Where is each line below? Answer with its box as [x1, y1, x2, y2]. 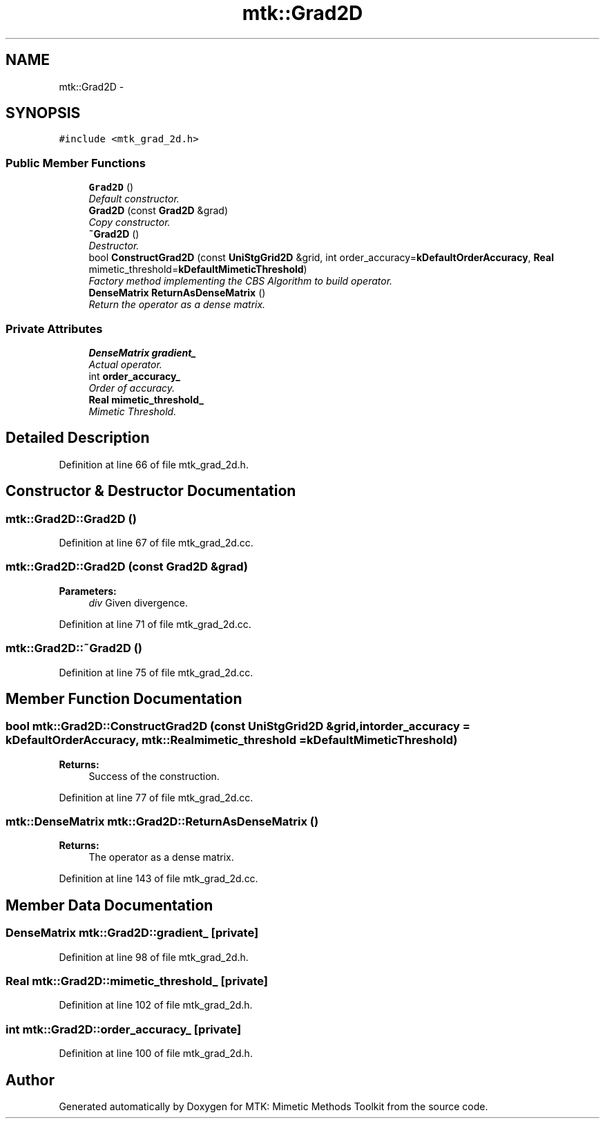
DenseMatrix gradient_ [88, 346, 197, 359]
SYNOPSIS [6, 104, 81, 122]
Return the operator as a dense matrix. [88, 298, 266, 311]
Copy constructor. [88, 216, 171, 229]
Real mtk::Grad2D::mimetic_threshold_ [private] [6, 974, 269, 989]
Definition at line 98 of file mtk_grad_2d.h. [59, 951, 249, 963]
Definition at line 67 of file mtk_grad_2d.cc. [59, 537, 253, 549]
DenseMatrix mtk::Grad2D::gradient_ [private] [6, 926, 259, 940]
